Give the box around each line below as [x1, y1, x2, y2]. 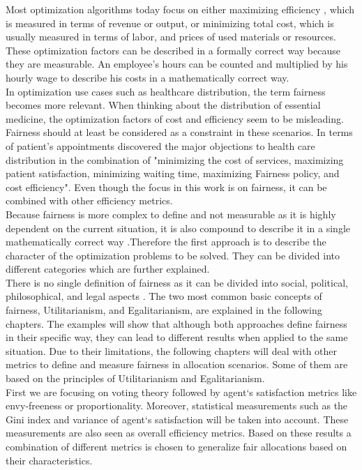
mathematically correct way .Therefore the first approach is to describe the [6, 234, 326, 249]
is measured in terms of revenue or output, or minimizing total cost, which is [6, 15, 334, 30]
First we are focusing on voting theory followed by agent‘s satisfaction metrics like [6, 384, 357, 399]
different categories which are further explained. [6, 261, 210, 276]
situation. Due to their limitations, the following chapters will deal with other [6, 343, 338, 358]
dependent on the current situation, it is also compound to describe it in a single [6, 220, 351, 235]
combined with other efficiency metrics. [6, 193, 173, 208]
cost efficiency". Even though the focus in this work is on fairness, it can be [6, 179, 327, 194]
